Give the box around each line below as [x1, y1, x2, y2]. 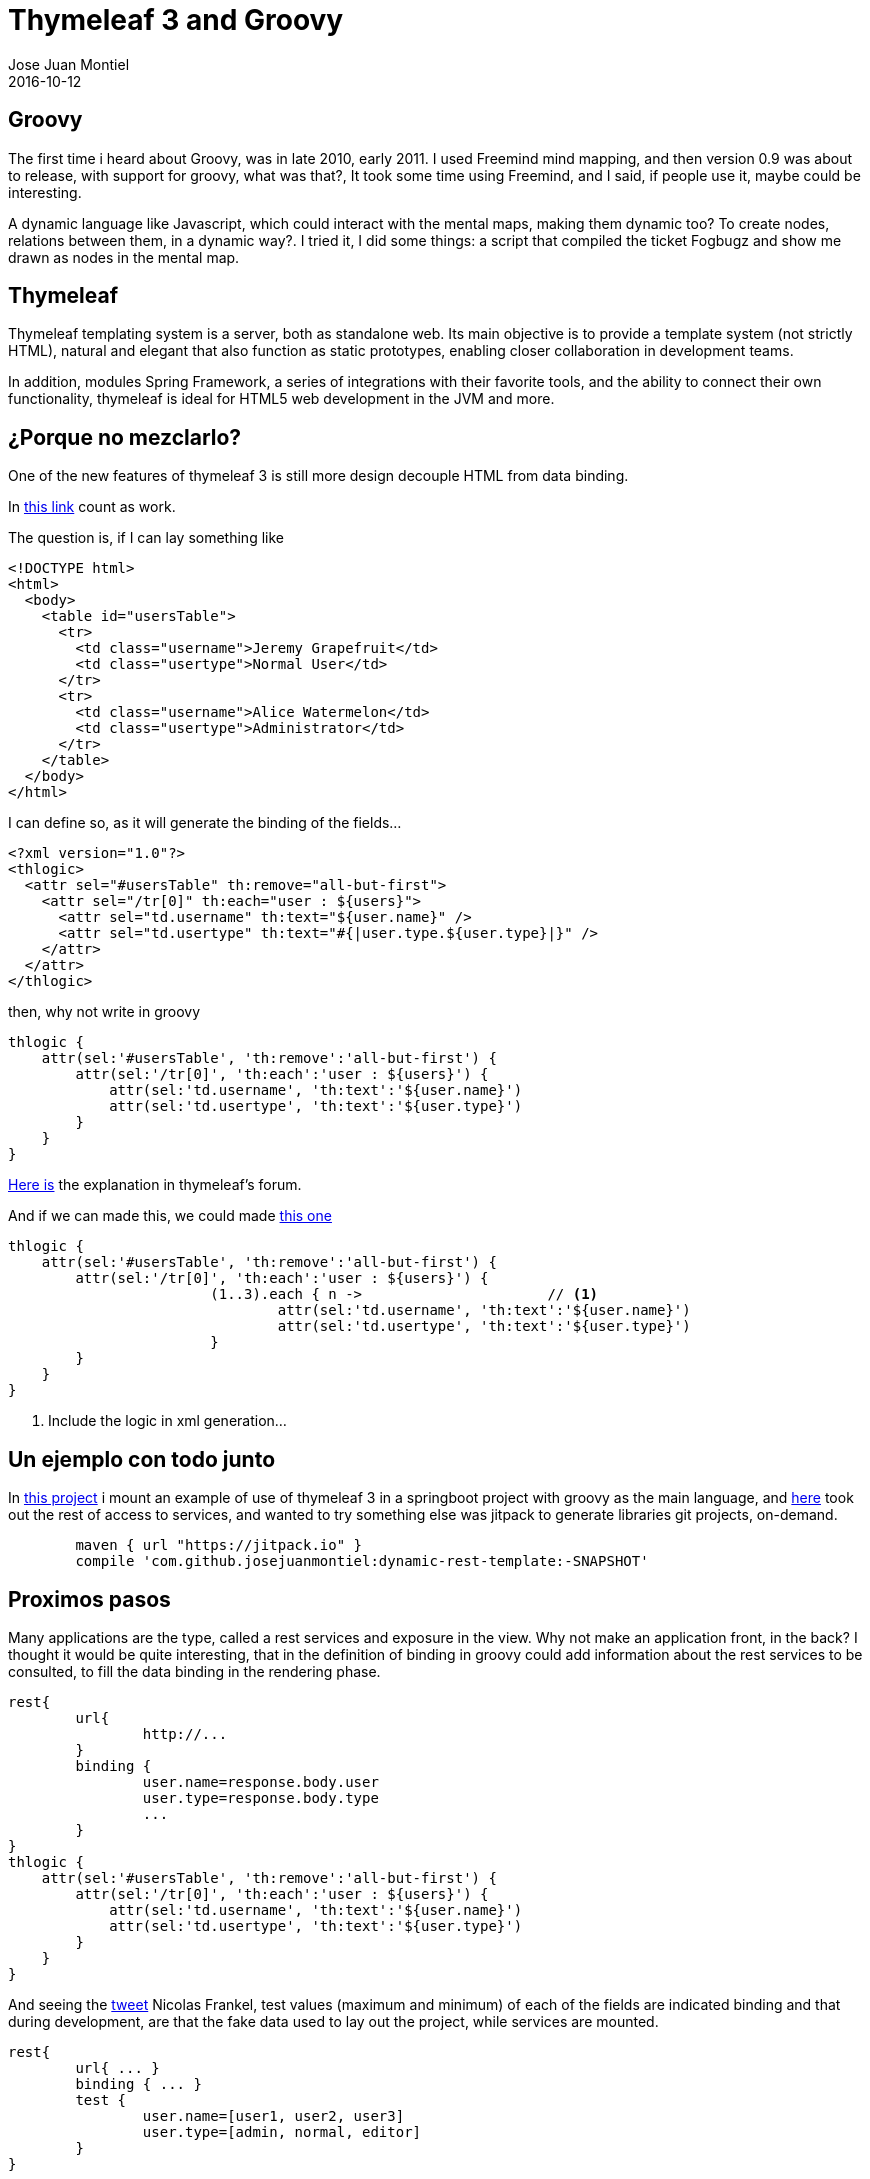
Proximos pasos [8, 1586, 171, 1612]
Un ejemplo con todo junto [8, 1446, 276, 1472]
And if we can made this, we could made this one [8, 1207, 332, 1225]
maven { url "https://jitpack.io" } [75, 1537, 363, 1554]
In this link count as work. [8, 498, 176, 516]
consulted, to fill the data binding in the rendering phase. [8, 1662, 381, 1680]
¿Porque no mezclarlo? [8, 424, 242, 450]
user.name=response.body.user [142, 1773, 379, 1790]
